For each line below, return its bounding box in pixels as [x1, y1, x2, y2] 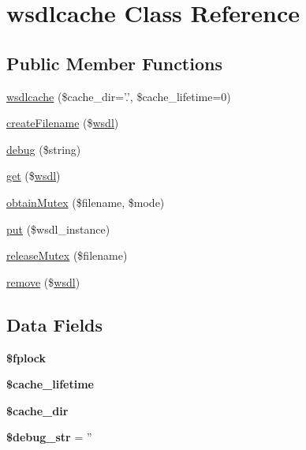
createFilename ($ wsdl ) [6, 114, 119, 131]
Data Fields [6, 312, 103, 336]
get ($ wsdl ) [6, 167, 61, 184]
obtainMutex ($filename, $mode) [6, 193, 165, 210]
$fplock [6, 349, 47, 366]
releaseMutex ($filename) [6, 247, 128, 264]
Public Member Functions [6, 51, 222, 75]
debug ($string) [6, 141, 81, 157]
